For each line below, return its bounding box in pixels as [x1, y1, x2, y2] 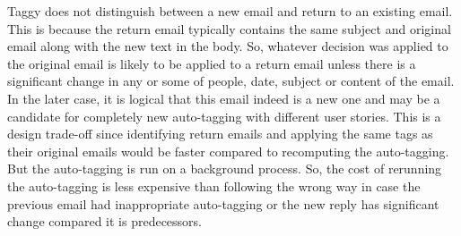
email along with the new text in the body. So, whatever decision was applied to [7, 37, 448, 55]
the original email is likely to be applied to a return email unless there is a [7, 54, 416, 72]
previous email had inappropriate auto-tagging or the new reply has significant [7, 194, 439, 213]
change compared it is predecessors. [7, 212, 202, 231]
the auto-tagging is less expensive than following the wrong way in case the [7, 176, 421, 195]
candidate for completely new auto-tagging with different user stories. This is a [7, 106, 441, 125]
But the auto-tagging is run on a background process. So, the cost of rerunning [7, 159, 442, 178]
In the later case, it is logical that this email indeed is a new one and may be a [7, 88, 440, 107]
